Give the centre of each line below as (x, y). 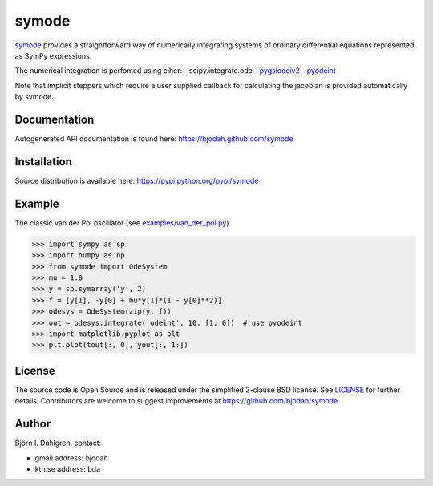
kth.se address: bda (68, 468)
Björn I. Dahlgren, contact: (58, 443)
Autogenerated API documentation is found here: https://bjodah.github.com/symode (154, 139)
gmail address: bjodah (71, 458)
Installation (43, 162)
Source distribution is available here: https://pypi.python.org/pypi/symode (137, 180)
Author (33, 424)
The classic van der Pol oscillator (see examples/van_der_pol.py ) (122, 223)
